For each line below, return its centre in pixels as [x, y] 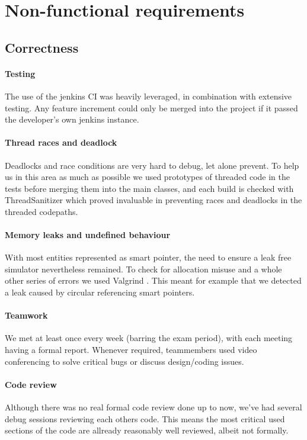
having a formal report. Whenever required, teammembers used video [131, 350]
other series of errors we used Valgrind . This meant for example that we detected [153, 280]
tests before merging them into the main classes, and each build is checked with [149, 188]
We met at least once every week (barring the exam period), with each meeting [149, 338]
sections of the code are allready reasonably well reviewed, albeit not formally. [147, 430]
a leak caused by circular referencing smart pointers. [100, 292]
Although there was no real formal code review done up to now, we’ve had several [153, 407]
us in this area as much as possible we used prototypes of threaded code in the [147, 177]
